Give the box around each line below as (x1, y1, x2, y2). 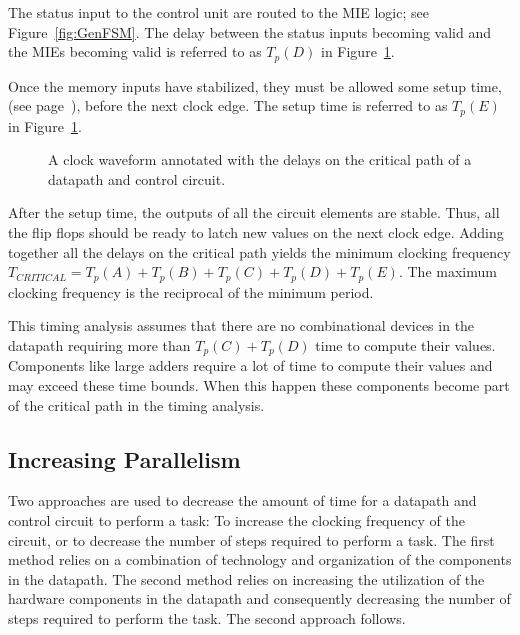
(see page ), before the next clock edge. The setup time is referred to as (8, 95, 448, 116)
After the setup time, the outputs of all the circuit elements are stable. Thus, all (8, 202, 500, 223)
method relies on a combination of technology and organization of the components (8, 549, 512, 570)
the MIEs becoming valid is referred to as (8, 41, 262, 62)
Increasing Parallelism (8, 443, 241, 474)
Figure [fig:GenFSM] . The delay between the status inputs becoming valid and (8, 21, 492, 42)
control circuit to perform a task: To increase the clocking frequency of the (8, 509, 465, 530)
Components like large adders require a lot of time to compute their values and (8, 355, 493, 376)
